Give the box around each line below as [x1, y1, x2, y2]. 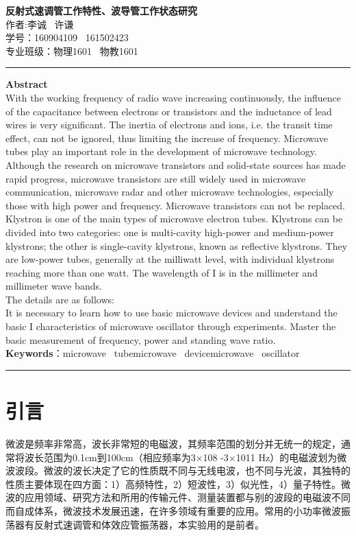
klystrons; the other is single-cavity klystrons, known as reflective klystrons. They [5, 238, 348, 253]
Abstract [5, 77, 48, 91]
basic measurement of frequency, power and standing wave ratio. [5, 332, 276, 347]
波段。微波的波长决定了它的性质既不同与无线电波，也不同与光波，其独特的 [14, 463, 351, 478]
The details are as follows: [5, 292, 114, 306]
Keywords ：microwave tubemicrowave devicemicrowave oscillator [5, 346, 300, 360]
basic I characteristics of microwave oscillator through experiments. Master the [5, 319, 336, 334]
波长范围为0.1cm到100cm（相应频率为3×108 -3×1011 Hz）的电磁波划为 [24, 450, 338, 464]
